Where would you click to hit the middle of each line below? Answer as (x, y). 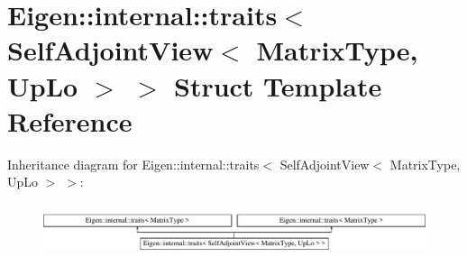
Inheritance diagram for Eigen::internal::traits (133, 164)
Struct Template (278, 85)
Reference (70, 120)
